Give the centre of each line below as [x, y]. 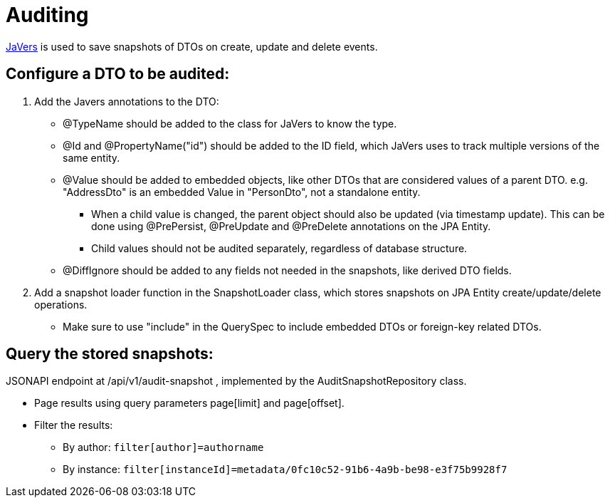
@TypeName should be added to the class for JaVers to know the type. [230, 123]
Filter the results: [74, 425]
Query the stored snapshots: [110, 354]
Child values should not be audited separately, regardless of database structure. [279, 248]
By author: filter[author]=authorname [163, 447]
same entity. [91, 157]
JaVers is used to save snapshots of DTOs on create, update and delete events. [192, 46]
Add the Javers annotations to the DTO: [127, 101]
